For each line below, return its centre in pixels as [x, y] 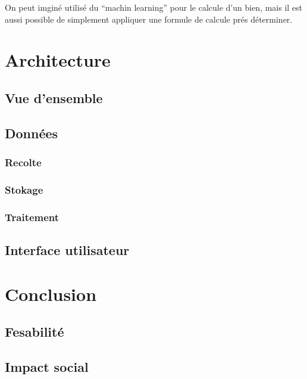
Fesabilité [35, 332]
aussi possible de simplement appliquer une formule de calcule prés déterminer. [149, 19]
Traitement [32, 217]
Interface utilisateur [67, 250]
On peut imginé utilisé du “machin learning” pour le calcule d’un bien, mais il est [154, 7]
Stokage [24, 189]
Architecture [58, 60]
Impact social [47, 366]
